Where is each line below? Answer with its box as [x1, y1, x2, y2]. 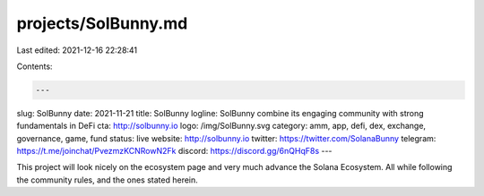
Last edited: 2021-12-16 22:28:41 [16, 45, 138, 55]
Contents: [16, 61, 53, 72]
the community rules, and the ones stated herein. [16, 175, 199, 185]
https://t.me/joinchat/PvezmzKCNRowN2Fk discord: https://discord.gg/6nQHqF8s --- [16, 146, 333, 157]
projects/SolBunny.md [16, 13, 188, 33]
